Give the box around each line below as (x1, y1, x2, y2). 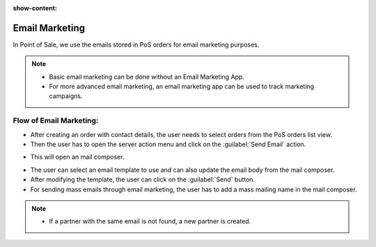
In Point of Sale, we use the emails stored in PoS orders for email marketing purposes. (13, 40, 260, 49)
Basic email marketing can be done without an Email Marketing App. (49, 72, 245, 81)
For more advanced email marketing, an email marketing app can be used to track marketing (49, 82, 315, 90)
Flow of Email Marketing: (13, 115, 99, 125)
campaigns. (49, 92, 83, 100)
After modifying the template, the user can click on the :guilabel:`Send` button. (30, 175, 256, 184)
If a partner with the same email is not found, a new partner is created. (49, 217, 251, 225)
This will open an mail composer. (30, 153, 125, 161)
